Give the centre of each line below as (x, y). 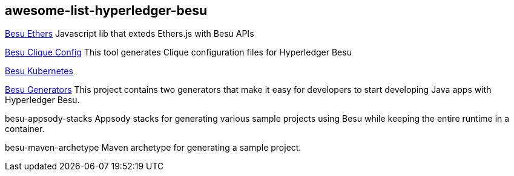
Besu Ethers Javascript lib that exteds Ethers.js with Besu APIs (130, 34)
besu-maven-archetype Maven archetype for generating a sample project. (153, 148)
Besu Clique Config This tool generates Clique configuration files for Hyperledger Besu (178, 52)
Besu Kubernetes (39, 71)
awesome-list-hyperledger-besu (106, 11)
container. (25, 129)
